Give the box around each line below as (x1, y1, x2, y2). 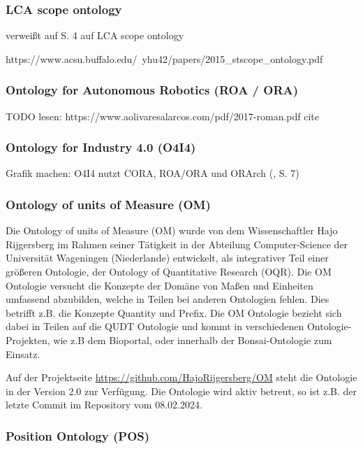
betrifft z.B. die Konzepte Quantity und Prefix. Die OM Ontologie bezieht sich (6, 305, 342, 320)
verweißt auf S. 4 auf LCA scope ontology (6, 28, 184, 43)
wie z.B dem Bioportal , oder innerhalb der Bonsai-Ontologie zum (53, 333, 332, 347)
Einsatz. (6, 346, 40, 361)
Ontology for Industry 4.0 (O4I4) (6, 138, 196, 156)
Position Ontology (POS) (6, 427, 150, 444)
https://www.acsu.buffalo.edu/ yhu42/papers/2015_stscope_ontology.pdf (6, 51, 323, 66)
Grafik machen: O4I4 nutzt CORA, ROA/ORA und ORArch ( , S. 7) (6, 166, 299, 180)
